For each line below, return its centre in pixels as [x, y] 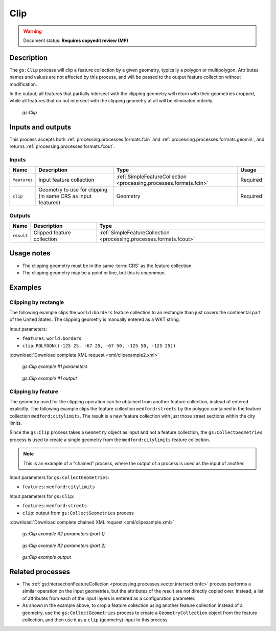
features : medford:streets [54, 506]
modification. [23, 84]
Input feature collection [66, 180]
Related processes [40, 571]
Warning [32, 31]
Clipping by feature [34, 391]
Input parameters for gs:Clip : [42, 496]
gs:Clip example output [47, 557]
